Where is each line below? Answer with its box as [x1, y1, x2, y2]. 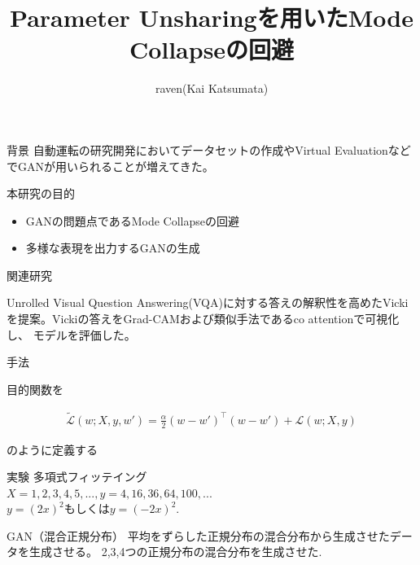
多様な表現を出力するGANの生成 [25, 239, 200, 256]
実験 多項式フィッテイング [7, 468, 147, 485]
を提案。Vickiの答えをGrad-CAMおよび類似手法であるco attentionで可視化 [7, 310, 400, 327]
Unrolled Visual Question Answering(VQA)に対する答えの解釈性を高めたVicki [7, 294, 409, 311]
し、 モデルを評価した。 [7, 326, 136, 343]
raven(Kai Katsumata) [155, 80, 269, 97]
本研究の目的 [7, 185, 75, 202]
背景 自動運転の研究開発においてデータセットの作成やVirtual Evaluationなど [7, 141, 411, 158]
